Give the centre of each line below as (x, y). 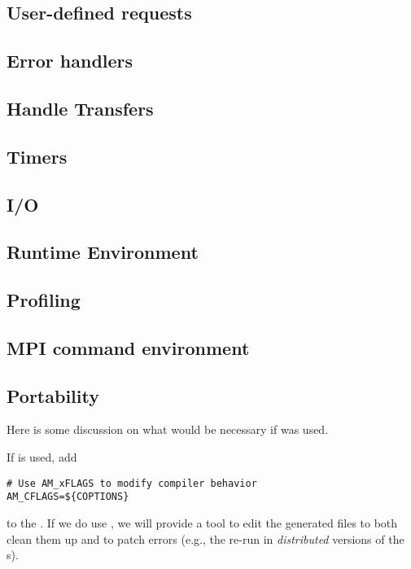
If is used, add (42, 457)
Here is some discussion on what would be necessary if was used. (168, 429)
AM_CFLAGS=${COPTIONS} (68, 497)
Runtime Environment (103, 252)
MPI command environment (128, 347)
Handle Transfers (80, 108)
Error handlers (70, 61)
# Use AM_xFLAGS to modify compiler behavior (132, 483)
